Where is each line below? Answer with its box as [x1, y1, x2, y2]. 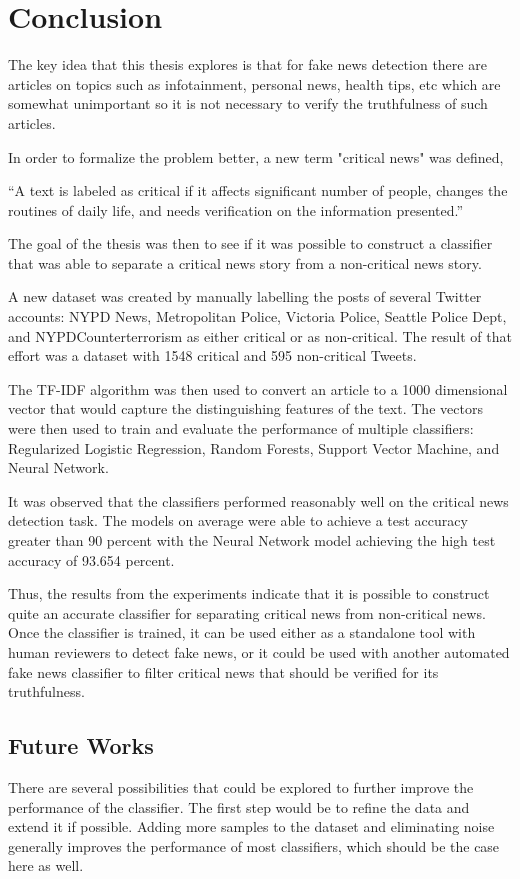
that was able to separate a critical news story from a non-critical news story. [8, 252, 482, 273]
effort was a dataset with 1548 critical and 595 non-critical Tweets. [8, 345, 417, 366]
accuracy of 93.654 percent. [8, 549, 175, 570]
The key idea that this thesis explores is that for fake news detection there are [8, 54, 487, 75]
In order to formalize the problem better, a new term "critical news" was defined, [8, 146, 504, 167]
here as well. [8, 855, 84, 876]
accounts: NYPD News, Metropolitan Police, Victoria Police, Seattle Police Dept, [8, 306, 507, 327]
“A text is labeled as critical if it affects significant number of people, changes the [8, 180, 508, 201]
